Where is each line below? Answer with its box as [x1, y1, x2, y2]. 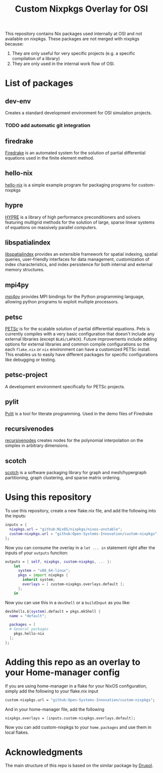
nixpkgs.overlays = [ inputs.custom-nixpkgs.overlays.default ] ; [5, 716, 136, 721]
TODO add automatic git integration [5, 122, 91, 129]
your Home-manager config [5, 667, 120, 678]
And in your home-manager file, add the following [5, 706, 105, 712]
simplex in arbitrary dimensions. [5, 443, 69, 448]
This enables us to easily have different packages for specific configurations [5, 351, 158, 357]
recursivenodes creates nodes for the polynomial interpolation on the [5, 438, 144, 444]
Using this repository [5, 492, 92, 503]
